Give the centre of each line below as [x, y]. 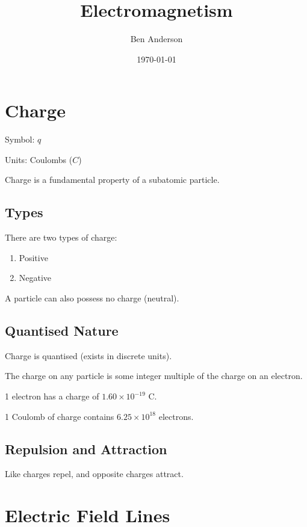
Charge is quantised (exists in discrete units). [88, 355]
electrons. [176, 416]
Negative [35, 278]
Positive [33, 257]
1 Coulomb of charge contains [60, 416]
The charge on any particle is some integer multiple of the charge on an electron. [154, 376]
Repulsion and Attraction [86, 448]
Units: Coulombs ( [39, 159]
